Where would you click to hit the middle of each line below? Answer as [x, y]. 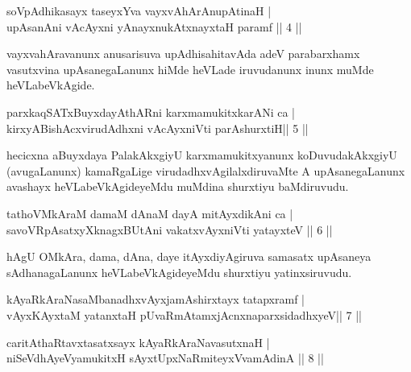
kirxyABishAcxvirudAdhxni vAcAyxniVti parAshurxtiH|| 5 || [158, 128]
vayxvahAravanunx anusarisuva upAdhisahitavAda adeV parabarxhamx [183, 54]
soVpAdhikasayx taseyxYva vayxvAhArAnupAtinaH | [139, 10]
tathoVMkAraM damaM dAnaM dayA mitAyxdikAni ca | [150, 213]
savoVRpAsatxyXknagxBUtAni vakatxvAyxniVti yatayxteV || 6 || [170, 229]
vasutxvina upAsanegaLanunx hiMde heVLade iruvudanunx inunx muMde [190, 69]
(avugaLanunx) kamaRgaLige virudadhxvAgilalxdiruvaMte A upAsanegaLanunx [206, 170]
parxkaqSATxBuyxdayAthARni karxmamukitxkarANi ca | [151, 112]
